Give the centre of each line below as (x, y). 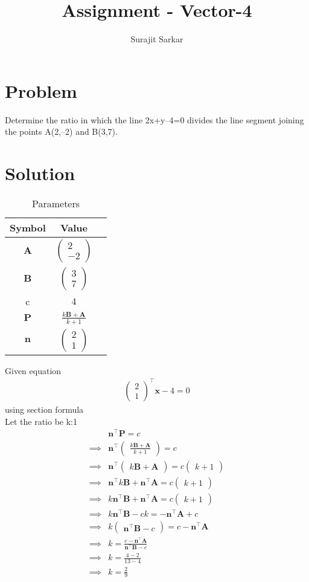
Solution (40, 173)
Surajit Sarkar (157, 39)
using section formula (44, 409)
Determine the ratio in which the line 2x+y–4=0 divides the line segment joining (154, 119)
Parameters (56, 203)
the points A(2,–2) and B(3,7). (61, 131)
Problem (41, 90)
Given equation (33, 370)
